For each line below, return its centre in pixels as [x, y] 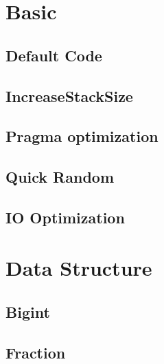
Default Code [54, 55]
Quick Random [60, 177]
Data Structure [79, 268]
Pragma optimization [82, 136]
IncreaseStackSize [69, 95]
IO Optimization [65, 217]
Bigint [28, 312]
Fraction [36, 352]
